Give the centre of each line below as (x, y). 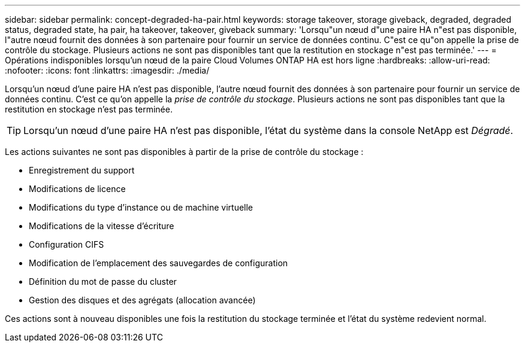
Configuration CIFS (67, 244)
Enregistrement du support (82, 170)
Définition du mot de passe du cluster (103, 281)
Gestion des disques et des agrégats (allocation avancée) (142, 300)
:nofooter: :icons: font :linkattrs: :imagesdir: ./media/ (107, 70)
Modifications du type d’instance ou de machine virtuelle (141, 207)
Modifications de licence (77, 189)
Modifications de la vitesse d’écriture (102, 226)
